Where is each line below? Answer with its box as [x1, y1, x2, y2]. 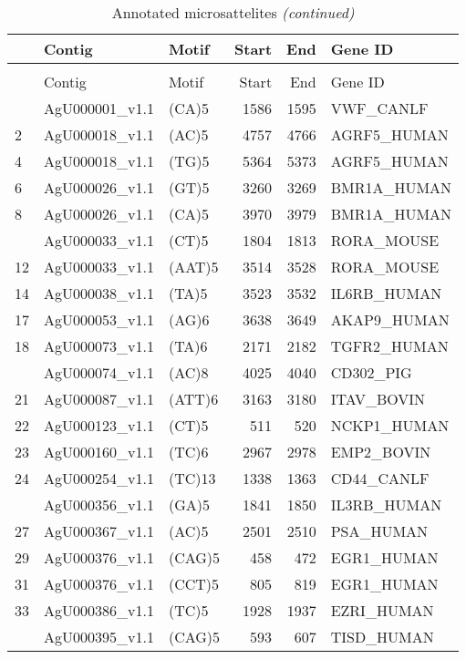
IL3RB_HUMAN [330, 494, 442, 515]
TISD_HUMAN [330, 626, 434, 647]
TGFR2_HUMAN [330, 335, 449, 356]
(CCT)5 [168, 573, 220, 594]
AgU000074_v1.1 [44, 362, 154, 383]
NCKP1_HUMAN [330, 415, 450, 436]
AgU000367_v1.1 [44, 520, 154, 541]
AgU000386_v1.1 [44, 600, 154, 621]
